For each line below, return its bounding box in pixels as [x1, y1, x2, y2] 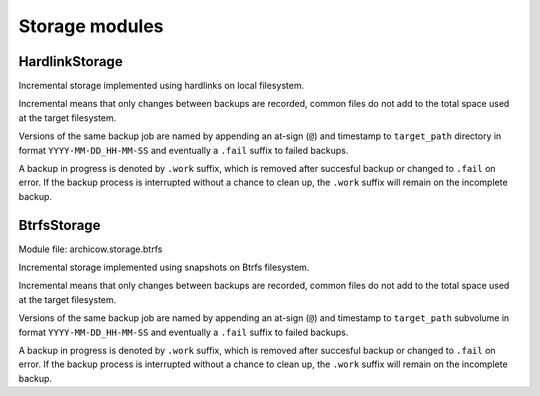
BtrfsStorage [18, 216, 101, 234]
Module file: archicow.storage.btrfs [18, 243, 163, 255]
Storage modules [18, 15, 164, 37]
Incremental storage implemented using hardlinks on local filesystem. [18, 80, 305, 92]
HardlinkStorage [18, 53, 124, 70]
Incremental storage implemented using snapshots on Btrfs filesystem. [18, 261, 310, 274]
